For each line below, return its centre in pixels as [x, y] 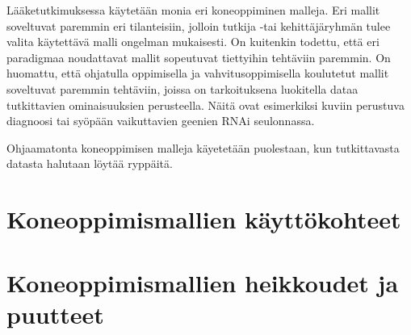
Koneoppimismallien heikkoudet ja [203, 282]
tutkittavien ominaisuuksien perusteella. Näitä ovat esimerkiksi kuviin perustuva [205, 105]
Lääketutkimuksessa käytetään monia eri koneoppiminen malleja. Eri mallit [193, 10]
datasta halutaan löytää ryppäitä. [90, 163]
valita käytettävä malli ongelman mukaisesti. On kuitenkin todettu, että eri [193, 42]
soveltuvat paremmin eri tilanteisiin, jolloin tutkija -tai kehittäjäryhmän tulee [199, 25]
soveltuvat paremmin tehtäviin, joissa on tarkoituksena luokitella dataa [182, 88]
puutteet [55, 314]
